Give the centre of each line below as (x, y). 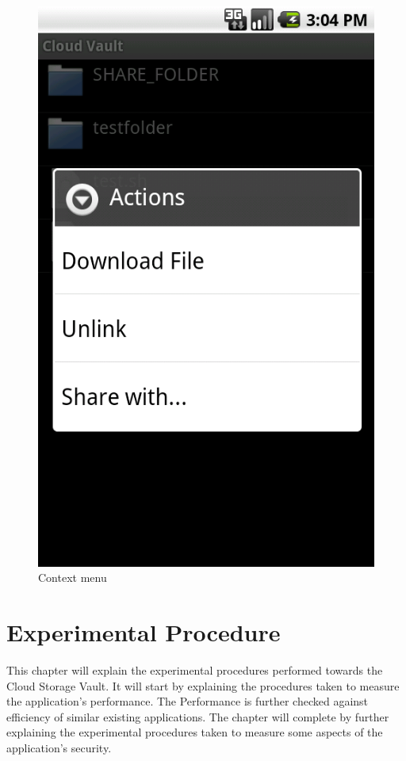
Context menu (73, 577)
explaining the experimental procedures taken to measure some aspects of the (195, 732)
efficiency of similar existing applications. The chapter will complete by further (198, 716)
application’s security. (59, 747)
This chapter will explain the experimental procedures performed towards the (195, 669)
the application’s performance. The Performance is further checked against (188, 701)
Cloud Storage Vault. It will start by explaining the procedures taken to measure (203, 685)
